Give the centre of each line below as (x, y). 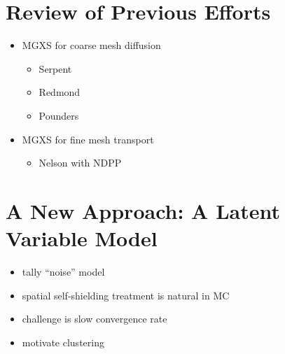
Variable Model (82, 238)
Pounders (59, 115)
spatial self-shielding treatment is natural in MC (126, 295)
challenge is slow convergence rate (95, 319)
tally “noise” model (63, 271)
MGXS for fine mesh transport (88, 139)
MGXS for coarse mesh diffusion (91, 45)
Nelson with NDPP (80, 163)
